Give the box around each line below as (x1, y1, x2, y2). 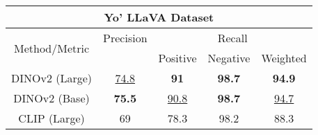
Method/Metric (13, 39, 90, 56)
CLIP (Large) (18, 110, 85, 126)
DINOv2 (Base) (13, 90, 90, 106)
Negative (207, 50, 251, 66)
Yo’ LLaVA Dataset (104, 9, 214, 25)
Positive (158, 50, 197, 66)
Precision (103, 30, 148, 46)
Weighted (261, 50, 307, 66)
